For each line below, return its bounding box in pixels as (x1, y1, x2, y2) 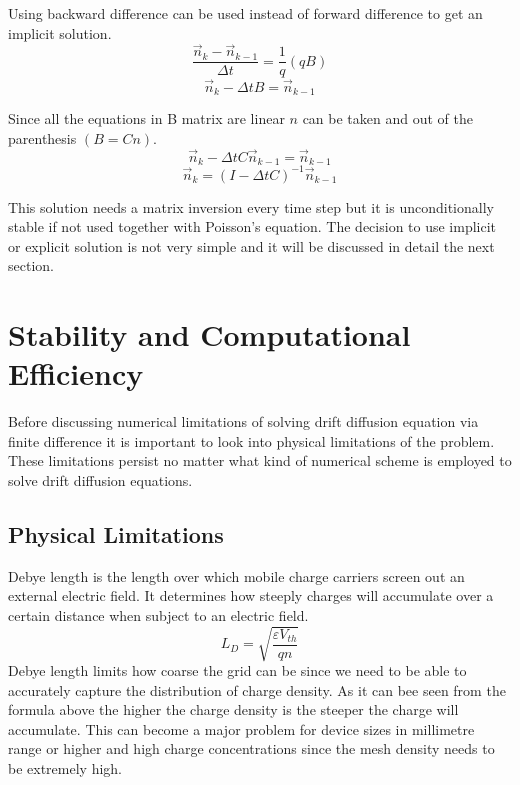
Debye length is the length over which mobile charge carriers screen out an (8, 565, 465, 586)
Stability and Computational (8, 314, 411, 355)
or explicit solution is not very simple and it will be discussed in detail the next (8, 235, 495, 256)
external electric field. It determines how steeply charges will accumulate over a (8, 585, 494, 606)
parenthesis (8, 127, 77, 148)
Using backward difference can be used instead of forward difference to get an (8, 3, 483, 23)
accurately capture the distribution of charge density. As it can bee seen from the (8, 679, 506, 700)
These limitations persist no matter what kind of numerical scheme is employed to (8, 450, 512, 471)
